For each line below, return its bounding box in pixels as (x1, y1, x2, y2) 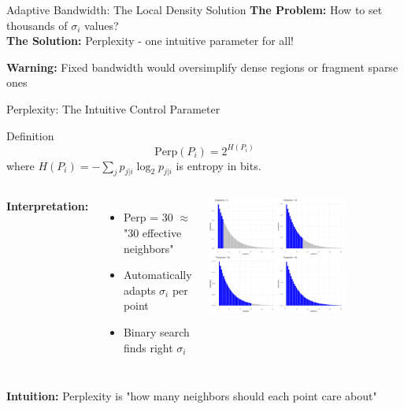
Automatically (123, 266, 192, 283)
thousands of (6, 17, 68, 33)
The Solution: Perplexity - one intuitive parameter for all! (6, 32, 294, 49)
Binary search (123, 323, 190, 340)
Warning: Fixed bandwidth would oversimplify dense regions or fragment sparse (6, 58, 398, 75)
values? (84, 17, 119, 33)
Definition (6, 127, 54, 143)
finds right (123, 339, 173, 355)
